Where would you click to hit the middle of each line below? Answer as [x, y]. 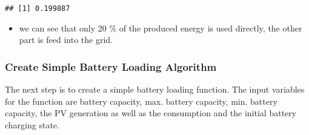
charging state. [32, 124]
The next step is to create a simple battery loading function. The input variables [155, 89]
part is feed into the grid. [66, 40]
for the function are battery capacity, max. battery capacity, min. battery [141, 101]
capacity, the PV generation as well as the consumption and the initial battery [151, 113]
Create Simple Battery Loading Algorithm [111, 66]
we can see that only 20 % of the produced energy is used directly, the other [161, 28]
